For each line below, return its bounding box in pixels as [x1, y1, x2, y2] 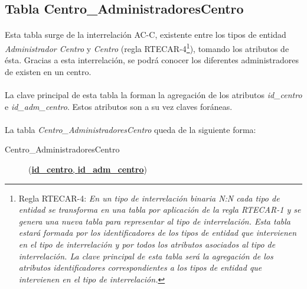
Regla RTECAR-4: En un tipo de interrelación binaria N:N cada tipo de [18, 191, 280, 204]
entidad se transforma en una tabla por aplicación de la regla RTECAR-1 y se [18, 203, 301, 216]
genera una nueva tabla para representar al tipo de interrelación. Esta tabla [18, 215, 290, 227]
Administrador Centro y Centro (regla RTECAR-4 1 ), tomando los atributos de [5, 40, 289, 54]
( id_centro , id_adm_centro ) [28, 163, 147, 175]
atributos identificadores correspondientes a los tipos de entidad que [18, 261, 262, 274]
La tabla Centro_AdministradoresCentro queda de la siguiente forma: [5, 123, 256, 135]
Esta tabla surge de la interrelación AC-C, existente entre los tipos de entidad [5, 28, 286, 41]
